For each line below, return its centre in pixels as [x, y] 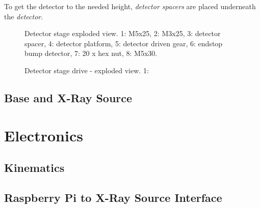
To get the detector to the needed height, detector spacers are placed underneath [130, 6]
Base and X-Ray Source [68, 97]
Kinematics [34, 168]
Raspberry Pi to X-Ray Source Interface [113, 197]
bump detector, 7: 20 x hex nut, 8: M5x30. [91, 53]
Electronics [44, 135]
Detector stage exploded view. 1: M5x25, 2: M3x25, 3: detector [123, 33]
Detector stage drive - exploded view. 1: [87, 70]
